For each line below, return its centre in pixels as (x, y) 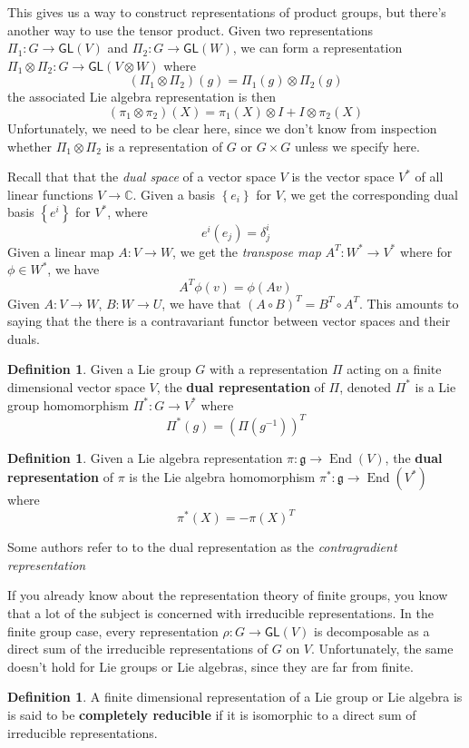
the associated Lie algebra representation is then (142, 97)
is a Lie (435, 386)
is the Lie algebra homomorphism (222, 477)
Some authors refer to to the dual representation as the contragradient (202, 547)
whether (30, 146)
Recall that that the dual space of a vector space (142, 177)
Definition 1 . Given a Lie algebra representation (145, 457)
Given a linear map (61, 251)
